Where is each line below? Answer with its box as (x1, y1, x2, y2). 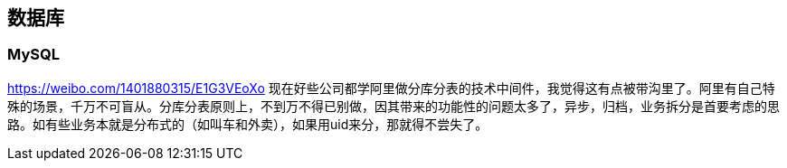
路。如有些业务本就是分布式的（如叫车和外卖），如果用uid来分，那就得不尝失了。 (7, 116, 488, 132)
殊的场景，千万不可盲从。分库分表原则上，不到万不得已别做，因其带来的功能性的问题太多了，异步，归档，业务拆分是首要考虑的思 (7, 98, 780, 114)
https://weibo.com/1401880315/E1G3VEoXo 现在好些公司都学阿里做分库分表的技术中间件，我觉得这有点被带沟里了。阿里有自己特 (7, 79, 775, 96)
